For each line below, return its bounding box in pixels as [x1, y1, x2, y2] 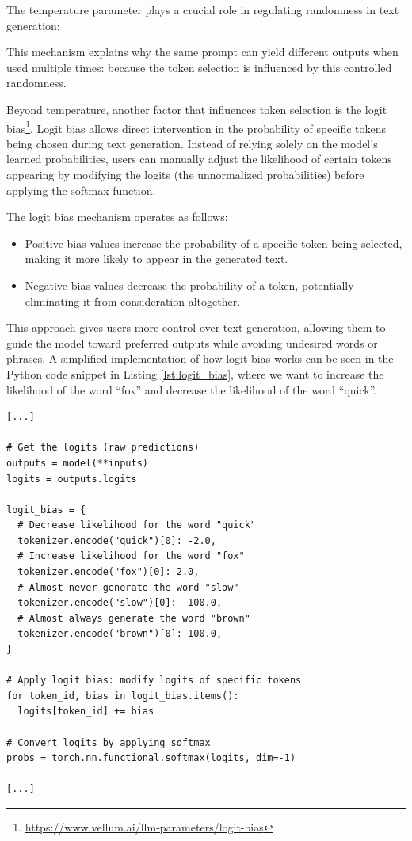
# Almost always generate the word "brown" [17, 612, 250, 624]
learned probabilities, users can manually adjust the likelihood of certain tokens [6, 150, 392, 167]
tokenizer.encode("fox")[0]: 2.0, [17, 566, 200, 578]
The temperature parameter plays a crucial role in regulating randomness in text [6, 2, 399, 17]
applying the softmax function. [6, 181, 156, 198]
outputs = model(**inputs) [6, 457, 148, 469]
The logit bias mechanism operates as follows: [6, 208, 228, 225]
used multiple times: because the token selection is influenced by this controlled [6, 59, 392, 75]
